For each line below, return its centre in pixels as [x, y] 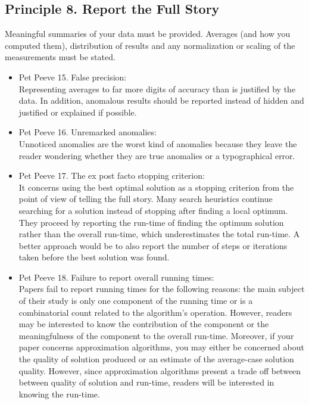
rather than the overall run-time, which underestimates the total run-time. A [159, 234]
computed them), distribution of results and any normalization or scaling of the [150, 45]
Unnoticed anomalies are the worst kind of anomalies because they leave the [158, 143]
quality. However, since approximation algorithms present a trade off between [160, 370]
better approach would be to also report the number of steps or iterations [153, 245]
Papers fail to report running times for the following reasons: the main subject [162, 289]
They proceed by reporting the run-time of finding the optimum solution [151, 222]
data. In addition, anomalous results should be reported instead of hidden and [161, 100]
